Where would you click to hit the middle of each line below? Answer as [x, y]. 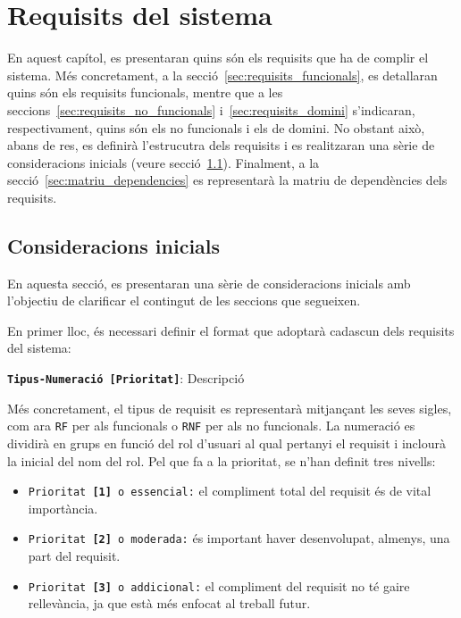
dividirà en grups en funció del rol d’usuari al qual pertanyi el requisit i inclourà [226, 443]
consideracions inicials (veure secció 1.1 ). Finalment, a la [163, 162]
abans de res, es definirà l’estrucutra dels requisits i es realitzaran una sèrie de [221, 145]
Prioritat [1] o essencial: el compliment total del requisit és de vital [230, 491]
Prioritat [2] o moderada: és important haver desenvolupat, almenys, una [239, 538]
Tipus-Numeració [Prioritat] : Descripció [126, 378]
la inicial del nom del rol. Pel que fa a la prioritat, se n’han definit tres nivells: [222, 460]
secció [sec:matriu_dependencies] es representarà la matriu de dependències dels [227, 180]
